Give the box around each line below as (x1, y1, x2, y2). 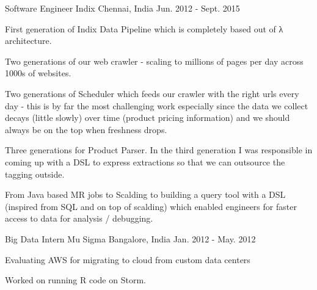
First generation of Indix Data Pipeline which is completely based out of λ (5, 22, 283, 35)
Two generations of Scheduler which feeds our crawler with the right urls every (5, 87, 299, 100)
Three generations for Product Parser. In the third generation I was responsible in (5, 143, 313, 156)
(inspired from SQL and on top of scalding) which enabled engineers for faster (5, 200, 297, 212)
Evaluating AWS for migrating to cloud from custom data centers (5, 253, 250, 266)
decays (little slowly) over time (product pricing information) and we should (5, 111, 290, 124)
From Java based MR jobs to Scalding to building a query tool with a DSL (5, 188, 286, 201)
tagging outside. (5, 167, 65, 180)
